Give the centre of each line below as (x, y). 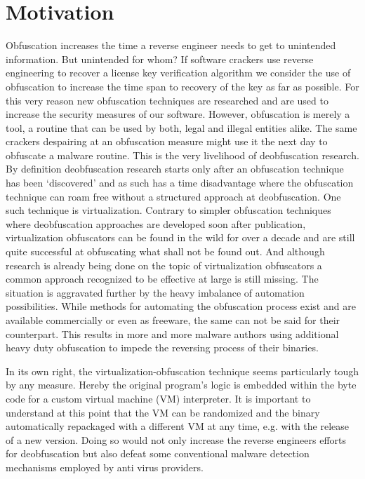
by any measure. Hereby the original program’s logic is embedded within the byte (181, 385)
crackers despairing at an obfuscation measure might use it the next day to (167, 141)
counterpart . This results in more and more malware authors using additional (172, 333)
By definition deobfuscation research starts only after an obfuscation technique (175, 169)
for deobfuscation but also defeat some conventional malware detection (158, 453)
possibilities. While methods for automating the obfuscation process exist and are (181, 306)
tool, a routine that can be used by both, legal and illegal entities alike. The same (181, 127)
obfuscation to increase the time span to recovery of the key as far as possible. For (182, 86)
